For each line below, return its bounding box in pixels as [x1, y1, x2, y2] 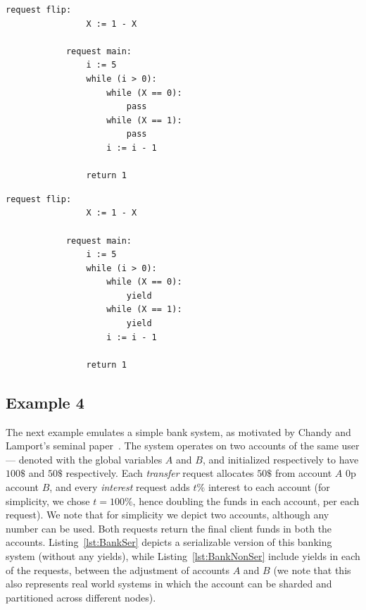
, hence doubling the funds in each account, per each [132, 493, 360, 508]
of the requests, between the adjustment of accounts [6, 562, 230, 577]
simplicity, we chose [6, 493, 90, 508]
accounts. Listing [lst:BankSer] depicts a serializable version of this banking [6, 535, 332, 549]
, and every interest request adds [49, 480, 190, 494]
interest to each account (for [208, 480, 330, 494]
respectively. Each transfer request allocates [65, 466, 254, 480]
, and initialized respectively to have [202, 452, 359, 466]
